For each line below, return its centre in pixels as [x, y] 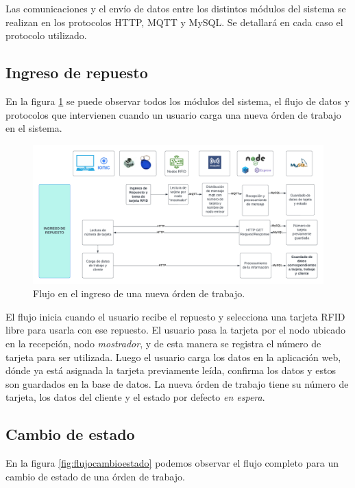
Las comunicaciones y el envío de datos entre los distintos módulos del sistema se [176, 8]
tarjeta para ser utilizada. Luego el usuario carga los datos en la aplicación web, [173, 357]
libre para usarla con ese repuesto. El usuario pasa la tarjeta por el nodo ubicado [175, 330]
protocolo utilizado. [46, 35]
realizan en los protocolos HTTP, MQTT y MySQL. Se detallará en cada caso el [174, 22]
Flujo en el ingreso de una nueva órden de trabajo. [139, 293]
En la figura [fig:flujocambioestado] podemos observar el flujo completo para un [172, 463]
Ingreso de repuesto [77, 72]
